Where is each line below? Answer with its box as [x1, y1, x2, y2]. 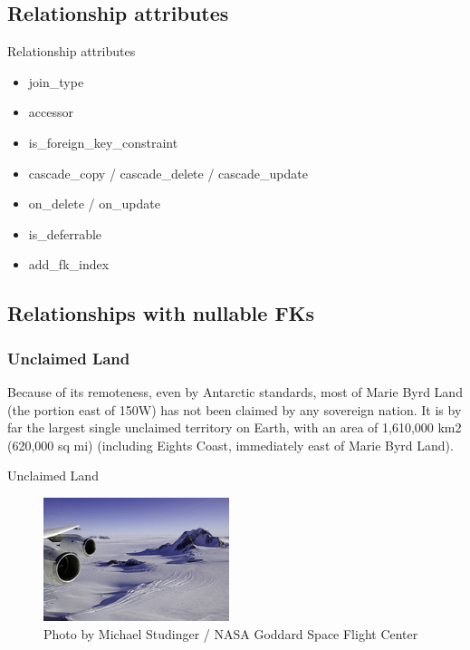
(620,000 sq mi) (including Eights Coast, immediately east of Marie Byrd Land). [7, 435, 454, 454]
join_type [28, 72, 84, 91]
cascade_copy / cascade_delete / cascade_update [28, 163, 308, 182]
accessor [28, 102, 73, 121]
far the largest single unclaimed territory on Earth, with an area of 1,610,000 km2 [7, 418, 462, 437]
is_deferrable [28, 224, 102, 243]
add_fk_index [28, 255, 110, 274]
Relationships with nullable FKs [7, 299, 315, 327]
